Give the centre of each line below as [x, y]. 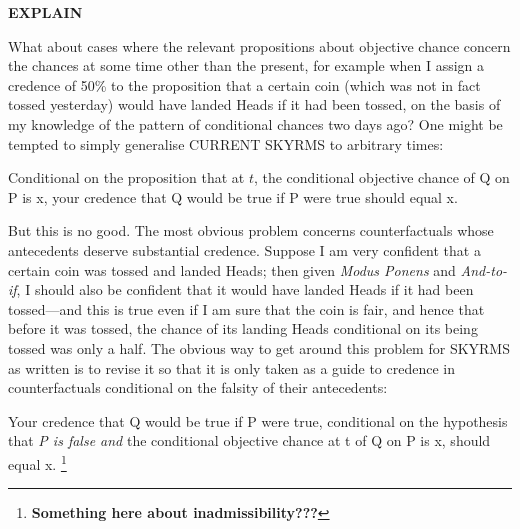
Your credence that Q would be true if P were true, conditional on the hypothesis [258, 420]
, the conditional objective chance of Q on [381, 177]
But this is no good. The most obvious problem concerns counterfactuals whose [251, 230]
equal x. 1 [37, 462]
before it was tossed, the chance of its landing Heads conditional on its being [243, 328]
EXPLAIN [45, 12]
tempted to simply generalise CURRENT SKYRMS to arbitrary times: [226, 143]
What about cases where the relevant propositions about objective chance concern [259, 45]
